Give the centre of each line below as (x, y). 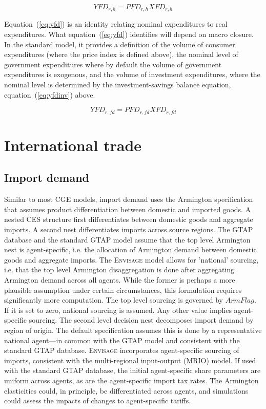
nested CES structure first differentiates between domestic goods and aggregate (129, 219)
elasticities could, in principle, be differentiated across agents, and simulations (126, 390)
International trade (73, 145)
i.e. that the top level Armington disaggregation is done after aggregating (119, 269)
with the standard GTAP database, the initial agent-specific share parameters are (132, 370)
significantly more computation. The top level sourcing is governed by (114, 300)
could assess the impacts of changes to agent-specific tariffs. (98, 401)
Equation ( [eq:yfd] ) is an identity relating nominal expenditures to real (116, 24)
